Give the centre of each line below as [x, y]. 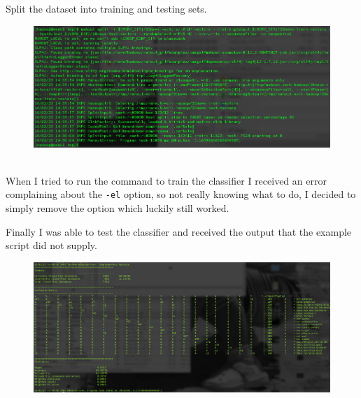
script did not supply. [51, 245]
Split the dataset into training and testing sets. [106, 8]
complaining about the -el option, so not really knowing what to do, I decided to [181, 194]
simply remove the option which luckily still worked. [118, 207]
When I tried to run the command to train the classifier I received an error [166, 180]
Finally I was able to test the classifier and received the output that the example [179, 231]
